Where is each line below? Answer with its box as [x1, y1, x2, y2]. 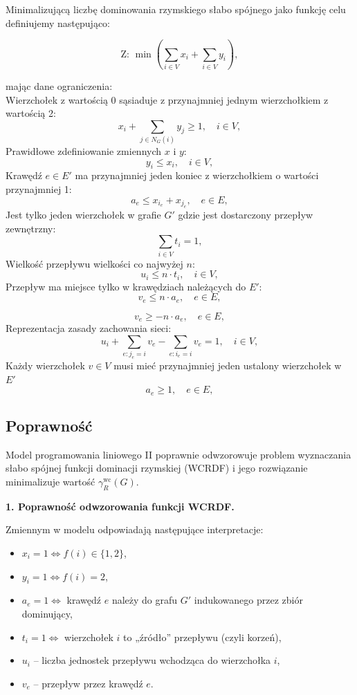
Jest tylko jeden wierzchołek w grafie [6, 207, 161, 221]
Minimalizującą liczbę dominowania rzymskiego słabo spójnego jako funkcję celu [6, 2, 346, 16]
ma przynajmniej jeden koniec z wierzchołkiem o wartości [75, 168, 319, 183]
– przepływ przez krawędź [33, 676, 143, 690]
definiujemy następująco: [6, 15, 110, 30]
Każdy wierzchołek [6, 358, 85, 372]
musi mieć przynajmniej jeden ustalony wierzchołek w [113, 358, 342, 372]
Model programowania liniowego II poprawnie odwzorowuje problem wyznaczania [6, 447, 351, 461]
